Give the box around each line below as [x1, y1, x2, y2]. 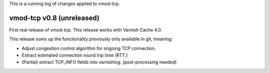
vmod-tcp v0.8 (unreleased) [9, 13, 99, 22]
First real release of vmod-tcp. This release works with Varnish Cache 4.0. [9, 26, 162, 32]
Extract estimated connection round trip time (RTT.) [21, 52, 128, 58]
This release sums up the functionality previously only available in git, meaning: [9, 36, 173, 42]
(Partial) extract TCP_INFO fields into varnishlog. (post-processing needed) [21, 59, 177, 65]
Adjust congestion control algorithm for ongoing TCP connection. [21, 45, 156, 51]
